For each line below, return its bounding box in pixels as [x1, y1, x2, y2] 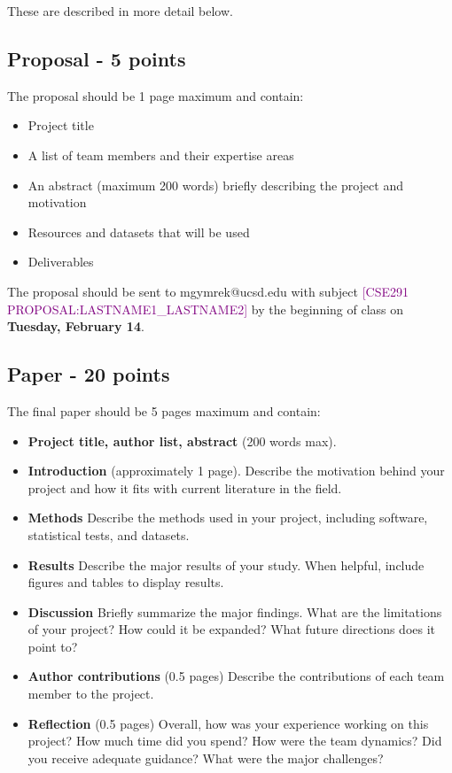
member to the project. [27, 684, 154, 703]
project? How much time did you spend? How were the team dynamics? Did [27, 731, 442, 750]
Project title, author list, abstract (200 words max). [27, 431, 337, 450]
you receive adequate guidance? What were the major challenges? [27, 748, 384, 767]
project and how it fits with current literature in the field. [27, 478, 342, 497]
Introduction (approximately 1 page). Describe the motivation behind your [27, 461, 445, 480]
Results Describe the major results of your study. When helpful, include [27, 555, 425, 574]
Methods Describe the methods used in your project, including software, [27, 508, 428, 527]
